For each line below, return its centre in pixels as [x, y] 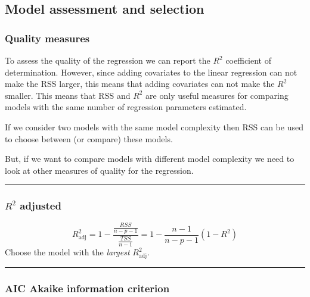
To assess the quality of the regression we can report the [108, 60]
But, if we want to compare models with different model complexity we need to [150, 159]
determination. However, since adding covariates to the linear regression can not [151, 72]
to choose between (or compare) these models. [89, 138]
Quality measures [47, 38]
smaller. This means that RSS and [68, 95]
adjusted [41, 206]
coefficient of [248, 60]
